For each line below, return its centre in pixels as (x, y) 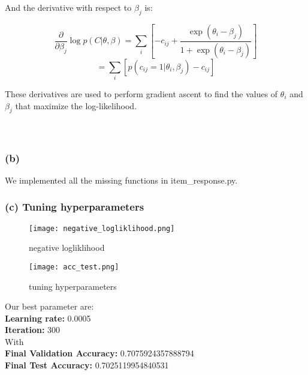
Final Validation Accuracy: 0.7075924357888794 (99, 353)
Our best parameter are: (49, 306)
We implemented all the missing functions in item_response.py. (121, 180)
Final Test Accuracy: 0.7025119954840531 (87, 365)
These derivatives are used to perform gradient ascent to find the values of (141, 94)
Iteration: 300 (33, 330)
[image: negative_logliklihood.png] (102, 228)
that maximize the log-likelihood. (76, 105)
